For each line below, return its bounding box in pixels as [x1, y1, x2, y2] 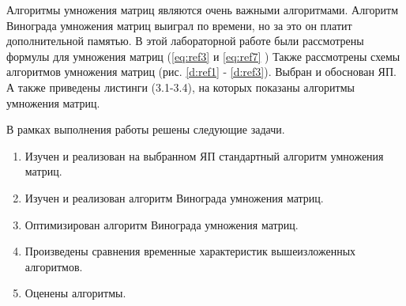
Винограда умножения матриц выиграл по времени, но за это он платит [6, 17, 352, 33]
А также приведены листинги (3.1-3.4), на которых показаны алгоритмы [6, 78, 355, 95]
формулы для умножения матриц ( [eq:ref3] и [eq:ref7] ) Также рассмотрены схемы [6, 47, 400, 64]
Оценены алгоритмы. [24, 285, 126, 301]
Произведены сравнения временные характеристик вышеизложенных [24, 243, 356, 259]
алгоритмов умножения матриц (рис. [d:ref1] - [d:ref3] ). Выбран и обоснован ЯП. [6, 63, 397, 80]
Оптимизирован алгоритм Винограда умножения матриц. [24, 216, 299, 232]
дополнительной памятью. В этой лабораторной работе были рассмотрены [6, 32, 364, 49]
